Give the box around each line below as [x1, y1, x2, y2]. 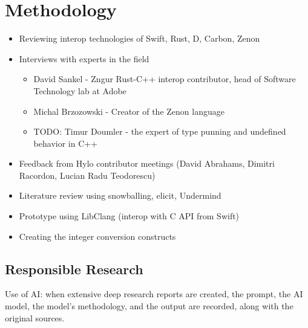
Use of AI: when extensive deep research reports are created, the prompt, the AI [5, 288, 303, 300]
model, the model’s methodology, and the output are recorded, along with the [5, 300, 293, 312]
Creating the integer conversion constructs [19, 230, 176, 242]
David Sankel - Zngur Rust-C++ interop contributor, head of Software [33, 72, 296, 85]
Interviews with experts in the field [19, 52, 149, 65]
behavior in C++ [33, 137, 98, 149]
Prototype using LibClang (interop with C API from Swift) [19, 210, 240, 222]
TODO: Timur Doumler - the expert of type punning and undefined [33, 125, 286, 138]
